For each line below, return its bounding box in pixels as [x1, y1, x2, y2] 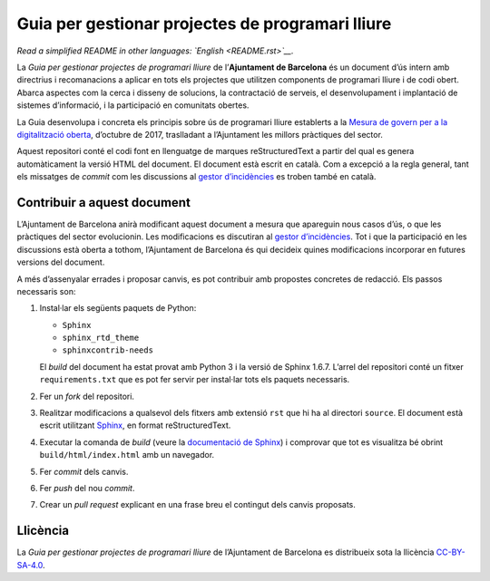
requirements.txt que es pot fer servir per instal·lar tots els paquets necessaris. [39, 374, 350, 385]
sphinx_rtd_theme [62, 333, 140, 344]
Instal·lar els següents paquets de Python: [39, 303, 197, 314]
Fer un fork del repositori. [39, 391, 135, 402]
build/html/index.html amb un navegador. [39, 450, 215, 460]
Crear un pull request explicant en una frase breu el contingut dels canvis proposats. [39, 499, 356, 510]
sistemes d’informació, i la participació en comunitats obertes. [16, 100, 250, 111]
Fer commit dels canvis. [39, 466, 129, 477]
